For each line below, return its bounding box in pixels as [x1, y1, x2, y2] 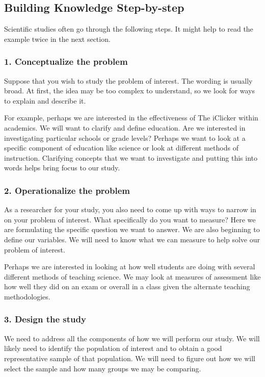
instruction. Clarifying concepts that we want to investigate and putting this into [4, 152, 258, 163]
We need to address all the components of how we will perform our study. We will [4, 333, 260, 343]
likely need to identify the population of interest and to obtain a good [4, 343, 222, 354]
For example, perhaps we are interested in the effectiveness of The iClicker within [4, 112, 258, 123]
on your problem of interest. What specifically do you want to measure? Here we [4, 214, 256, 224]
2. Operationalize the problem [4, 184, 130, 196]
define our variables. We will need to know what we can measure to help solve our [4, 234, 260, 244]
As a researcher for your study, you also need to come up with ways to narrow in [4, 204, 256, 215]
